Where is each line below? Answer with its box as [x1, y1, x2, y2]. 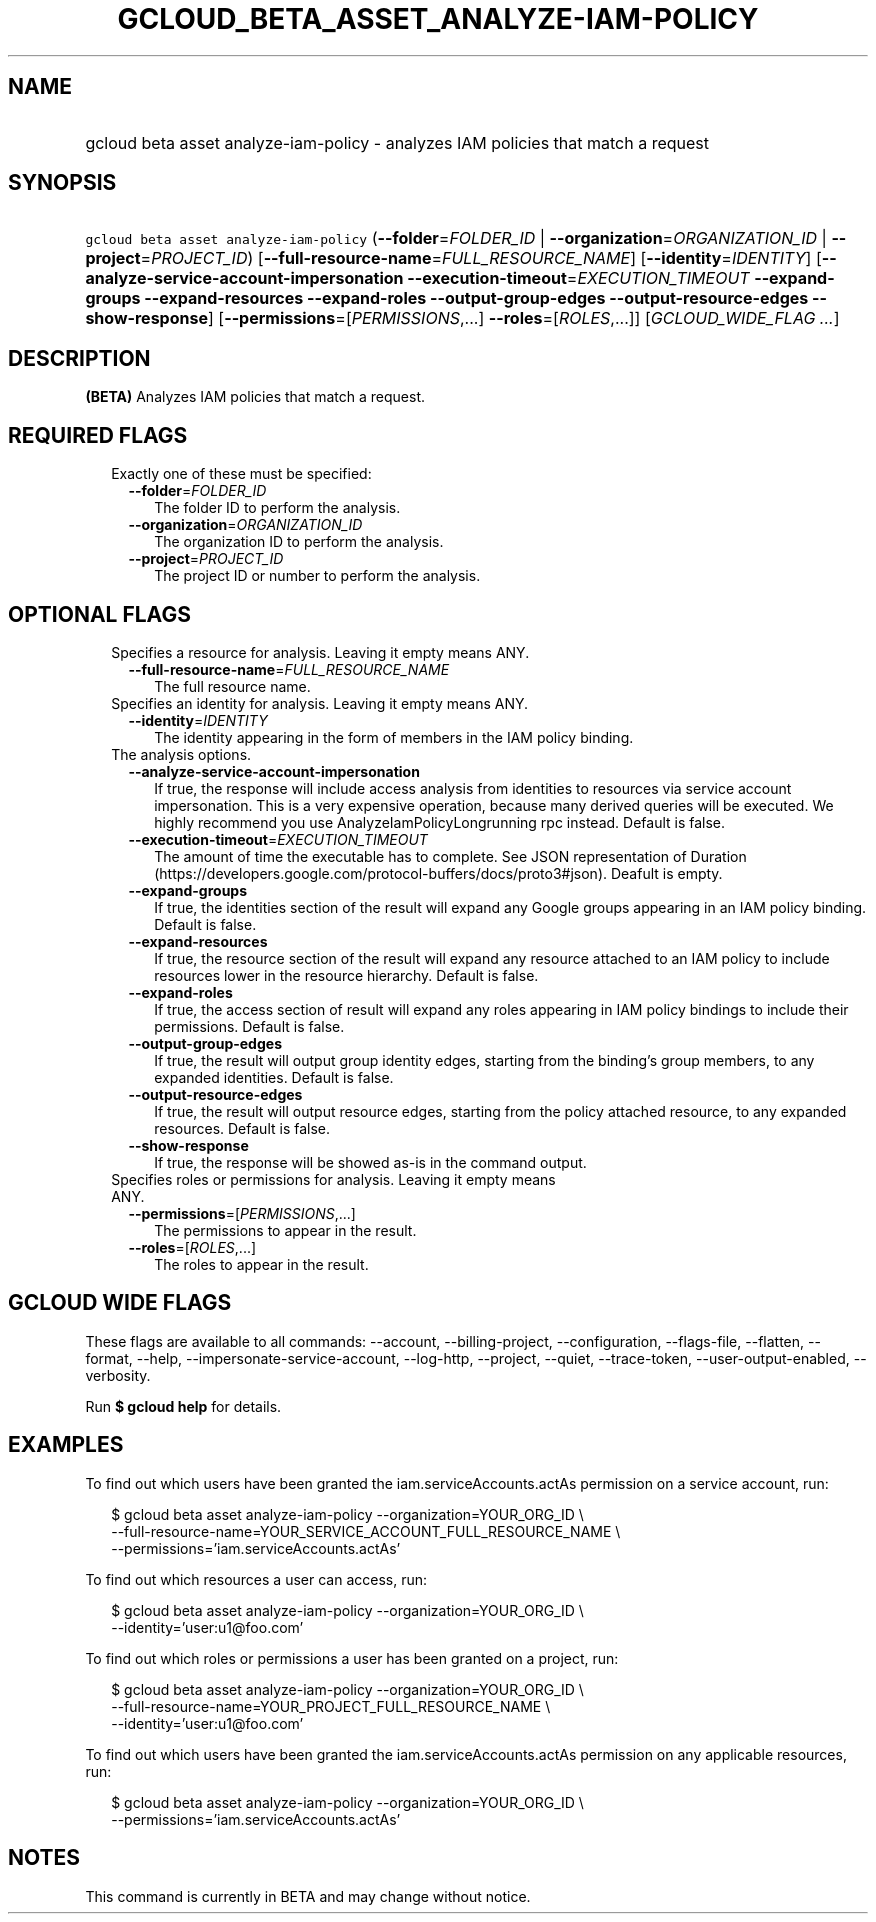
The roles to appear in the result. [154, 1255, 369, 1273]
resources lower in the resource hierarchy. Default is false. [154, 966, 539, 984]
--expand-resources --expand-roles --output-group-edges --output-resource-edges [144, 288, 809, 309]
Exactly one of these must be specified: [111, 465, 372, 483]
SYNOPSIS [8, 170, 117, 196]
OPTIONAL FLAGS [8, 601, 191, 627]
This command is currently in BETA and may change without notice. [85, 1887, 531, 1905]
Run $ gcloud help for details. [85, 1397, 282, 1415]
